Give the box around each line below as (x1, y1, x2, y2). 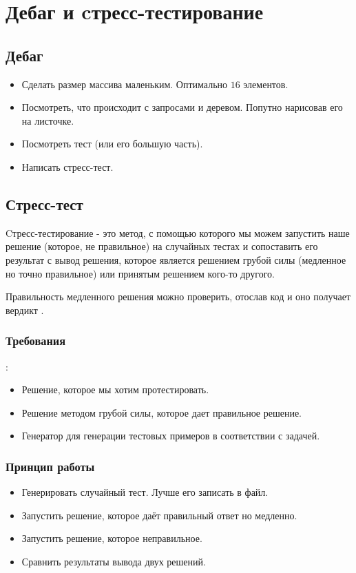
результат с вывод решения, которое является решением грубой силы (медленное (6, 252, 346, 267)
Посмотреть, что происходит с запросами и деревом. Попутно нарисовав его (21, 100, 343, 114)
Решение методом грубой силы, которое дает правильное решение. (21, 405, 302, 419)
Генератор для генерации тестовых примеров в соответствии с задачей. (21, 428, 320, 443)
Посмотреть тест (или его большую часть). (21, 136, 203, 151)
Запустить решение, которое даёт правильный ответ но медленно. (21, 508, 297, 522)
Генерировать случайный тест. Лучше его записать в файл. (21, 485, 269, 499)
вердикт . (6, 302, 44, 317)
